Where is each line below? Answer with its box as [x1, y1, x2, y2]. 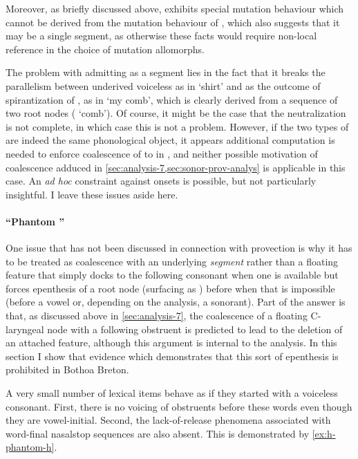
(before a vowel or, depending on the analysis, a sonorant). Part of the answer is [6, 294, 346, 309]
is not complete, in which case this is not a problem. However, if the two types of [6, 119, 349, 133]
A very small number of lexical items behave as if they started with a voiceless [6, 386, 338, 400]
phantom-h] [6, 440, 55, 454]
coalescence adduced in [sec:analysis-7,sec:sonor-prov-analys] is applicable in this [6, 160, 346, 174]
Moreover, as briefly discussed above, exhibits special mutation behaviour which [6, 1, 344, 15]
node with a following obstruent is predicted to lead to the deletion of [47, 321, 343, 336]
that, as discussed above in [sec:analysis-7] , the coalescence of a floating [6, 308, 308, 323]
